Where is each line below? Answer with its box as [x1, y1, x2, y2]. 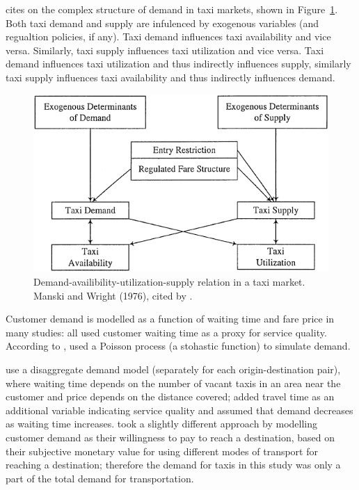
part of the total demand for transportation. [6, 471, 194, 485]
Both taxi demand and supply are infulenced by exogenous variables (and [6, 15, 319, 30]
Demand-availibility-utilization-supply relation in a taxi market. [33, 275, 305, 289]
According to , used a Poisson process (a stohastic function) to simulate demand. [6, 338, 351, 353]
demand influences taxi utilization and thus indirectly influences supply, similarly [6, 56, 351, 71]
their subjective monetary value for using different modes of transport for [6, 443, 318, 458]
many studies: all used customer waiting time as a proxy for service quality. [6, 325, 327, 339]
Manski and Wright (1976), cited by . [33, 288, 193, 302]
